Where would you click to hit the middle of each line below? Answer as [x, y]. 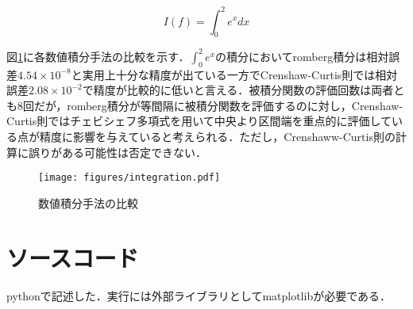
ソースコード [73, 257]
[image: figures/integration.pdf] [129, 178]
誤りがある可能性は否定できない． [117, 152]
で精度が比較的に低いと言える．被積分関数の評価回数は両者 [238, 90]
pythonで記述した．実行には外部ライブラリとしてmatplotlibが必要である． [199, 295]
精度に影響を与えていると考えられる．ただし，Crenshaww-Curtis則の [217, 136]
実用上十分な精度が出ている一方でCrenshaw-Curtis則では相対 [240, 74]
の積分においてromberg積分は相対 [302, 56]
